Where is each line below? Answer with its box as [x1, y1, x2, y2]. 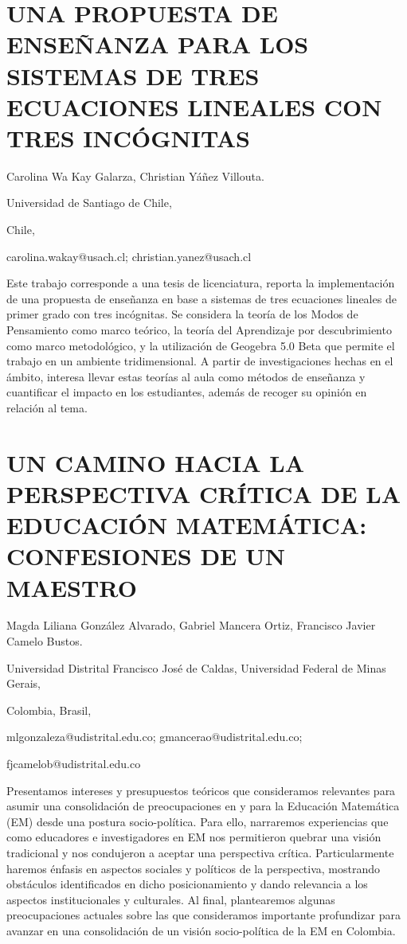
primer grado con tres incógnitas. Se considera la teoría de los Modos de [6, 306, 358, 322]
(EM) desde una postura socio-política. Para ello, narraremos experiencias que [6, 813, 389, 829]
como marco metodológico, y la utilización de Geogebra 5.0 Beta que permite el [6, 337, 395, 353]
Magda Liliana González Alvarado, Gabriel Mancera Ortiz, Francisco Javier [6, 617, 376, 634]
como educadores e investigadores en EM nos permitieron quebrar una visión [6, 829, 382, 845]
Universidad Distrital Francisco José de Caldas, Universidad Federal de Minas [6, 659, 386, 676]
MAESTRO [6, 571, 137, 603]
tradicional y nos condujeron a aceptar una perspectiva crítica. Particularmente [6, 845, 394, 860]
